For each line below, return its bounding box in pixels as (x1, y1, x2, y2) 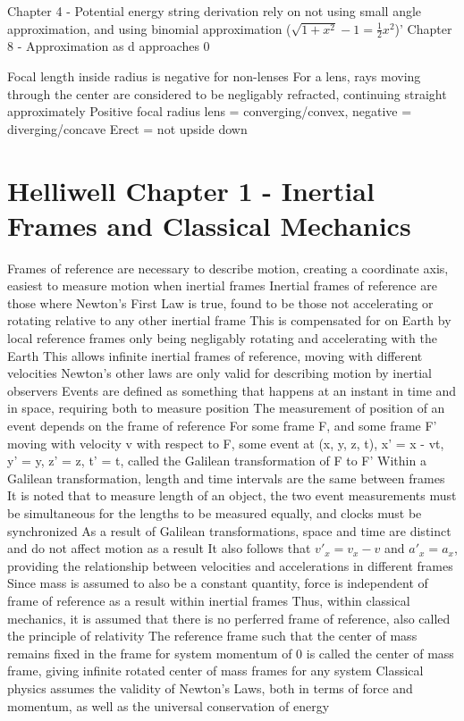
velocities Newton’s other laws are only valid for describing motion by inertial (7, 364, 432, 382)
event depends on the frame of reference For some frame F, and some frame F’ (7, 416, 437, 435)
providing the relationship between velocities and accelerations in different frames (7, 556, 453, 574)
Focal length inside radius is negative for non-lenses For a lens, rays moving (7, 67, 421, 86)
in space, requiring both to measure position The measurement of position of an (7, 398, 445, 417)
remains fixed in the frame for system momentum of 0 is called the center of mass (7, 643, 454, 662)
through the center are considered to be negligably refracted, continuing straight (7, 84, 447, 103)
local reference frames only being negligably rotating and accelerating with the (7, 329, 437, 348)
